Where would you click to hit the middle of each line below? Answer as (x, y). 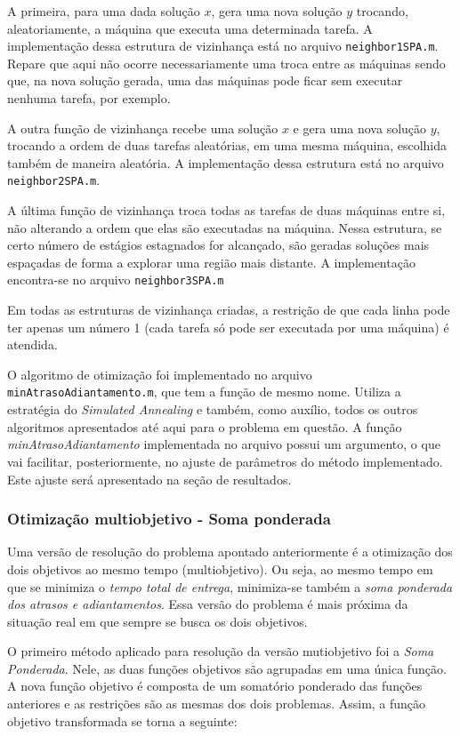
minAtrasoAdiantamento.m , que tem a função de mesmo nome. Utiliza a (204, 392)
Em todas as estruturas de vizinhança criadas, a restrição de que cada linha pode (229, 310)
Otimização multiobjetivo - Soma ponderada (169, 519)
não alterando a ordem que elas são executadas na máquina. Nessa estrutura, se (225, 227)
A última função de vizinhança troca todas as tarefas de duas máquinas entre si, (226, 210)
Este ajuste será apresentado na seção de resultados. (149, 479)
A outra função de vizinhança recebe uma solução (143, 128)
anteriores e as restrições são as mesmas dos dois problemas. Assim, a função (217, 704)
